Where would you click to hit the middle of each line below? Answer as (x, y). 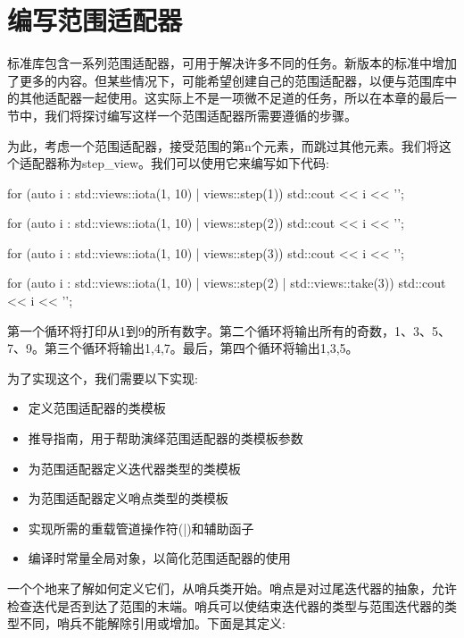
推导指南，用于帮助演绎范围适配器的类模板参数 (166, 438)
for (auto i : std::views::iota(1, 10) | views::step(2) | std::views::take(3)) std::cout (227, 283)
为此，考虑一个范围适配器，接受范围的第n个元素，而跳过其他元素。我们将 (223, 145)
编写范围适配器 (95, 20)
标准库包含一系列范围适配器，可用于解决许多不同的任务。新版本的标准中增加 (232, 63)
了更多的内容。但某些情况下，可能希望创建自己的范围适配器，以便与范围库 (226, 80)
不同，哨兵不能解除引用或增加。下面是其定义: (152, 623)
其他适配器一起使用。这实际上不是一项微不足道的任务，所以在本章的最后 (232, 98)
